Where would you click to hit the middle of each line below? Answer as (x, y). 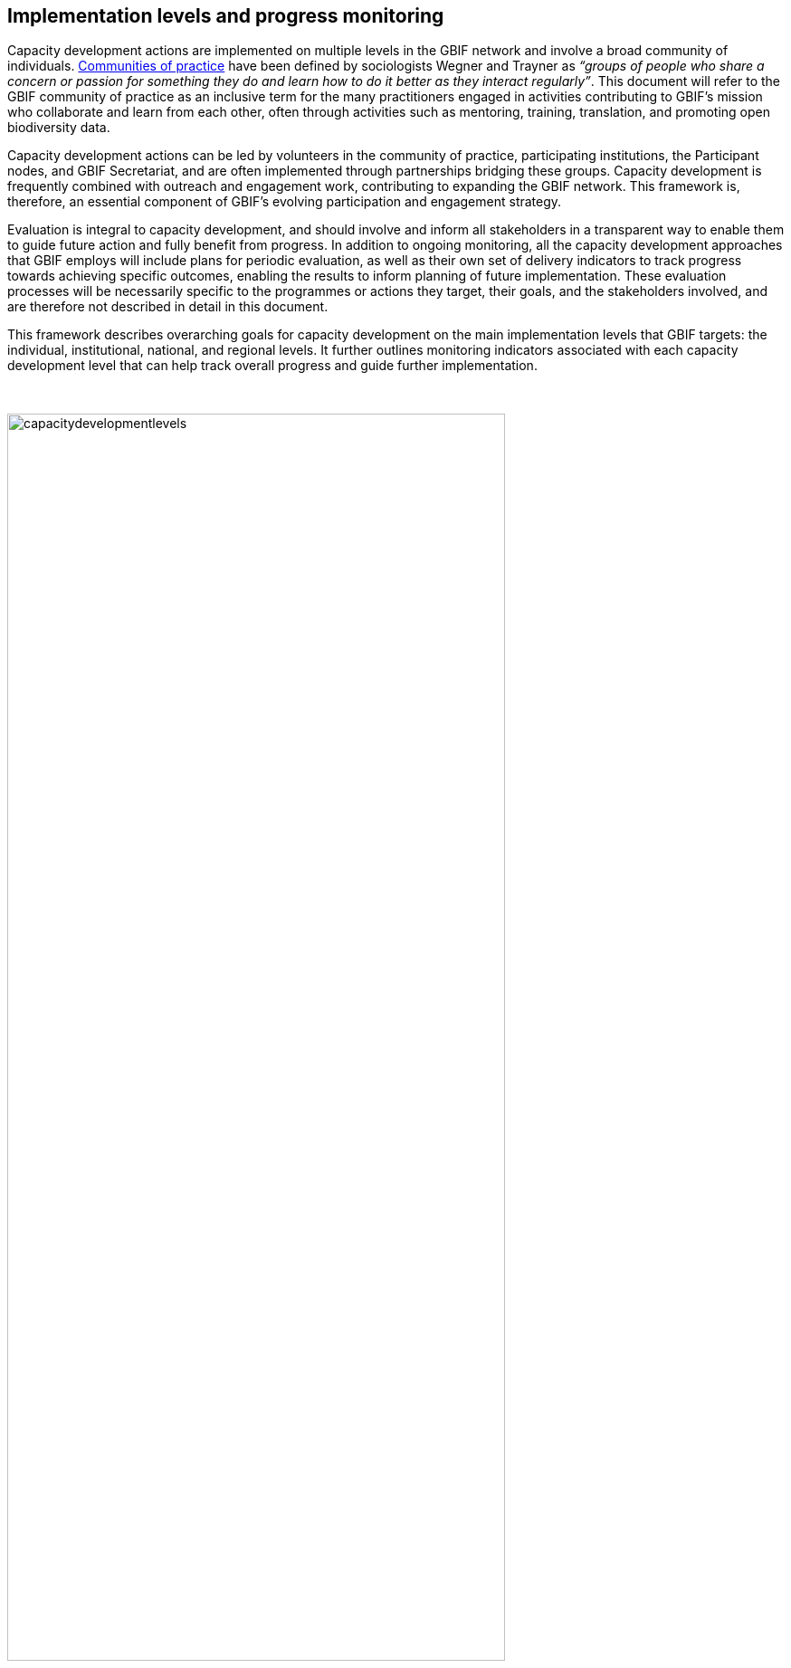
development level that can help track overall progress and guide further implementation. (272, 366)
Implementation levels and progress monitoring (226, 16)
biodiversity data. (59, 128)
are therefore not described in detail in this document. (168, 307)
